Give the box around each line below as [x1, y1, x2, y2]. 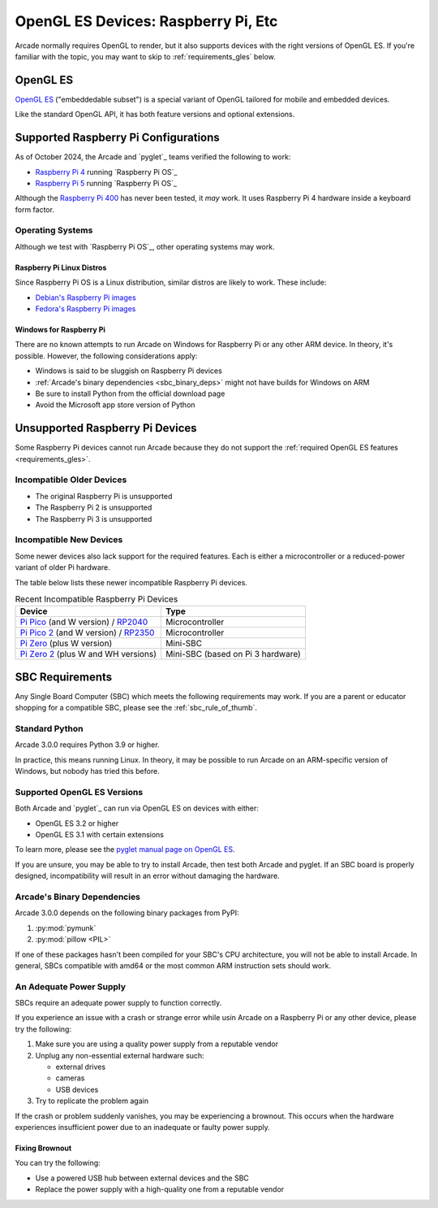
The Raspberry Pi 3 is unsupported [35, 514, 152, 524]
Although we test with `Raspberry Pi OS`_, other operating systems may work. [15, 241, 275, 251]
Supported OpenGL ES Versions [15, 786, 144, 797]
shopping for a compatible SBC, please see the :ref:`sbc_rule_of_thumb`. [15, 703, 257, 713]
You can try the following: [15, 1158, 101, 1168]
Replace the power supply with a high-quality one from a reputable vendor [35, 1184, 285, 1194]
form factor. [15, 204, 54, 215]
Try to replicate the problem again [35, 1096, 149, 1106]
